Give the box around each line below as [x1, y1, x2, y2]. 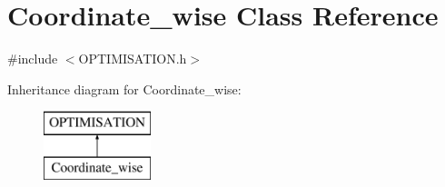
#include [7, 49, 58, 68]
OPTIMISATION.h [78, 49, 187, 68]
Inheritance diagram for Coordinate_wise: [7, 79, 242, 98]
